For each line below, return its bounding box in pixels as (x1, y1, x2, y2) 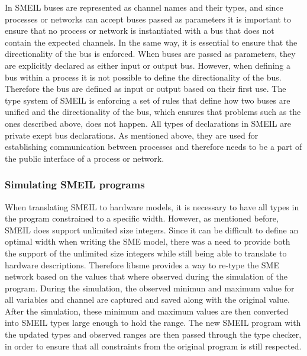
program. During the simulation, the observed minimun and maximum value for (5, 281, 295, 294)
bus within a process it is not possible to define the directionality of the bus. (5, 70, 282, 83)
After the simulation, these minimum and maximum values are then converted (5, 304, 289, 317)
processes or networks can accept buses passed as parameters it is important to (5, 12, 291, 25)
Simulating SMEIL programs (5, 177, 145, 192)
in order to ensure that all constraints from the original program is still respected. (5, 339, 302, 352)
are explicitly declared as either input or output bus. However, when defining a (5, 59, 290, 71)
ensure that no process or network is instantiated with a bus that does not (5, 24, 274, 37)
